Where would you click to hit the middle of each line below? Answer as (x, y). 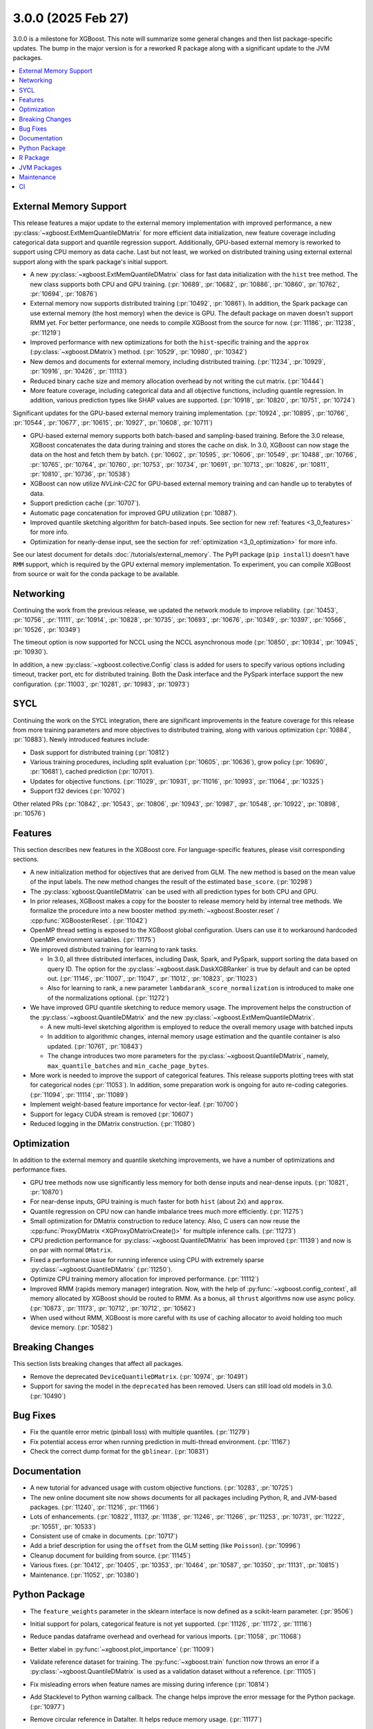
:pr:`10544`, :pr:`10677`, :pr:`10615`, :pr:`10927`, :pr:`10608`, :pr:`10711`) (113, 423)
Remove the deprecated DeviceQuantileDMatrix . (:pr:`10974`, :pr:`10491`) (139, 1376)
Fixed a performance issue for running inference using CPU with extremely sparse (147, 1259)
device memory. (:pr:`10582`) (71, 1327)
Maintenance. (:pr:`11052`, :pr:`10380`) (85, 1575)
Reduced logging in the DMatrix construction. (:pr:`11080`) (113, 1123)
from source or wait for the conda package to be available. (96, 573)
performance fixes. (40, 1169)
